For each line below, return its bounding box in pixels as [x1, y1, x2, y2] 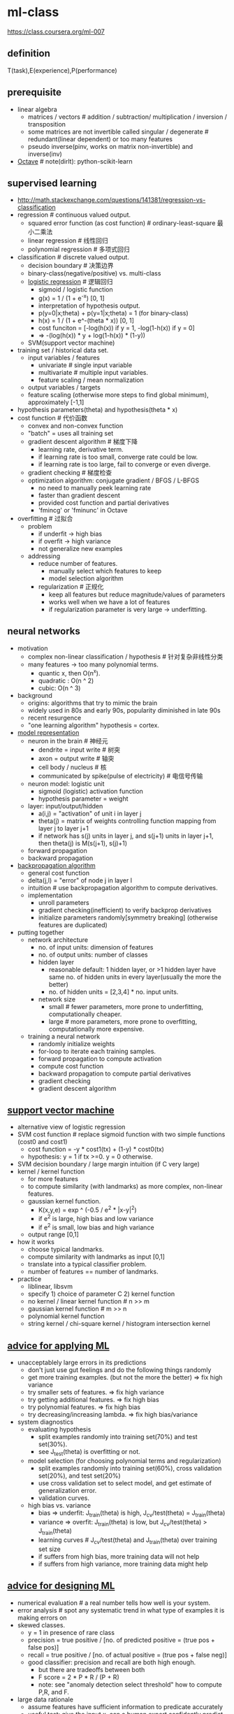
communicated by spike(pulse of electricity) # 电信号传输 [38, 771, 203, 780]
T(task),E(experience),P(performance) [7, 66, 117, 74]
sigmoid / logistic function [38, 285, 113, 294]
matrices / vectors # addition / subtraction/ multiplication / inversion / [27, 113, 228, 121]
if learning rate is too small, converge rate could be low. [38, 452, 198, 462]
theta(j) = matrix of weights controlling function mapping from [38, 816, 217, 825]
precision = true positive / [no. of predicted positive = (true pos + [27, 1636, 215, 1644]
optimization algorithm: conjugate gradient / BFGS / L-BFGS [27, 476, 200, 485]
